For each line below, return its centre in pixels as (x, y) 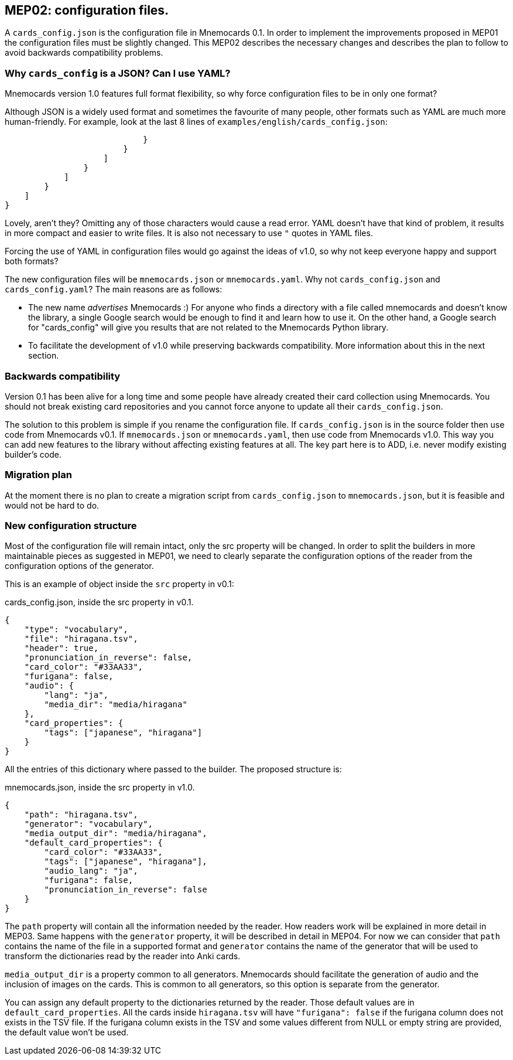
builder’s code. (33, 454)
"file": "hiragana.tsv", (81, 639)
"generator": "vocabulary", (88, 824)
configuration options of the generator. (79, 566)
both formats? (32, 261)
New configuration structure (71, 526)
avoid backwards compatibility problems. (84, 53)
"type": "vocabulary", (76, 630)
